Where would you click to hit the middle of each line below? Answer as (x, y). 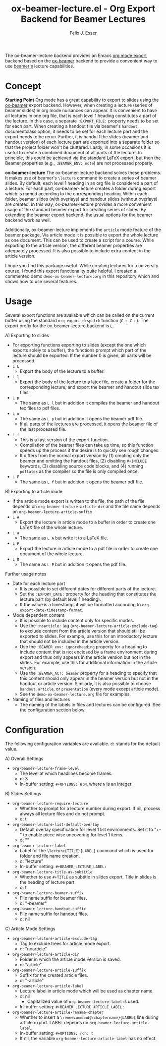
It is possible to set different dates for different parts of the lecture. (88, 588)
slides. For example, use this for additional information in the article (88, 662)
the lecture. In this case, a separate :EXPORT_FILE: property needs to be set (82, 121)
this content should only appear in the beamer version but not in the (89, 678)
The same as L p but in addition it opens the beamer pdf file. (82, 418)
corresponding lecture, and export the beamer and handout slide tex (89, 387)
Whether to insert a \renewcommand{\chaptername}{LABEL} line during (89, 1017)
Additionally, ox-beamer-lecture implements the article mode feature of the (83, 230)
